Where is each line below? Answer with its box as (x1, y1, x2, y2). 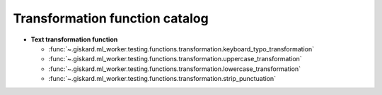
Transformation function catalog (13, 11, 209, 26)
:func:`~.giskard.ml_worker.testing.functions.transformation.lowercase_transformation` (48, 64, 301, 73)
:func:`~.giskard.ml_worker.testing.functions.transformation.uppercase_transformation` (48, 55, 302, 63)
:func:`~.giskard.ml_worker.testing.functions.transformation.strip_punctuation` (48, 75, 276, 83)
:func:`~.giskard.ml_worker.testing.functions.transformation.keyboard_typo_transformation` (48, 44, 315, 53)
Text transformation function (30, 35, 118, 44)
